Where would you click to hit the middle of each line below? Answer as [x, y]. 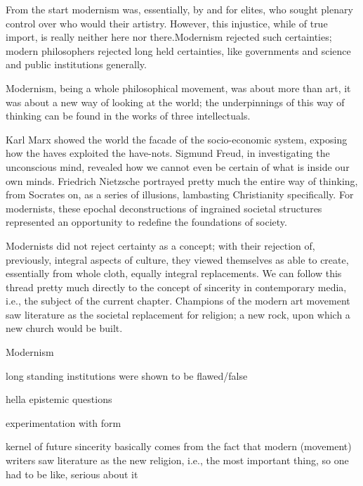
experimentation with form [64, 422]
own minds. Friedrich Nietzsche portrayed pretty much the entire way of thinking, [182, 180]
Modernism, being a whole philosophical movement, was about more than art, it [178, 88]
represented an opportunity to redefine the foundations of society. [146, 222]
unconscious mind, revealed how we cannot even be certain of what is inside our [178, 166]
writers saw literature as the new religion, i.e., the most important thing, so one [177, 460]
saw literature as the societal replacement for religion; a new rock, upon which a [178, 314]
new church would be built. [64, 328]
